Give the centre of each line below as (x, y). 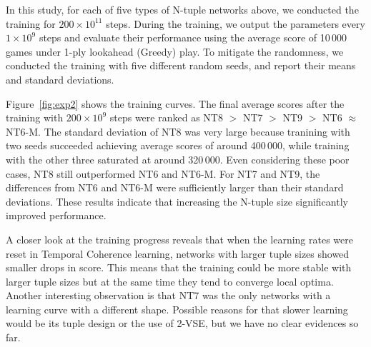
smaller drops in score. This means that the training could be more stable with (179, 267)
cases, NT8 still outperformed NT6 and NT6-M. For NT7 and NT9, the (163, 173)
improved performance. (56, 215)
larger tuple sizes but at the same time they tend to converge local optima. (170, 281)
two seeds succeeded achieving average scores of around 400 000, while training (178, 145)
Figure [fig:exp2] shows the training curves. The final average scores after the (175, 103)
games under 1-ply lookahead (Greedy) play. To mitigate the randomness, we (175, 51)
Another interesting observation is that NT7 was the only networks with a (168, 295)
